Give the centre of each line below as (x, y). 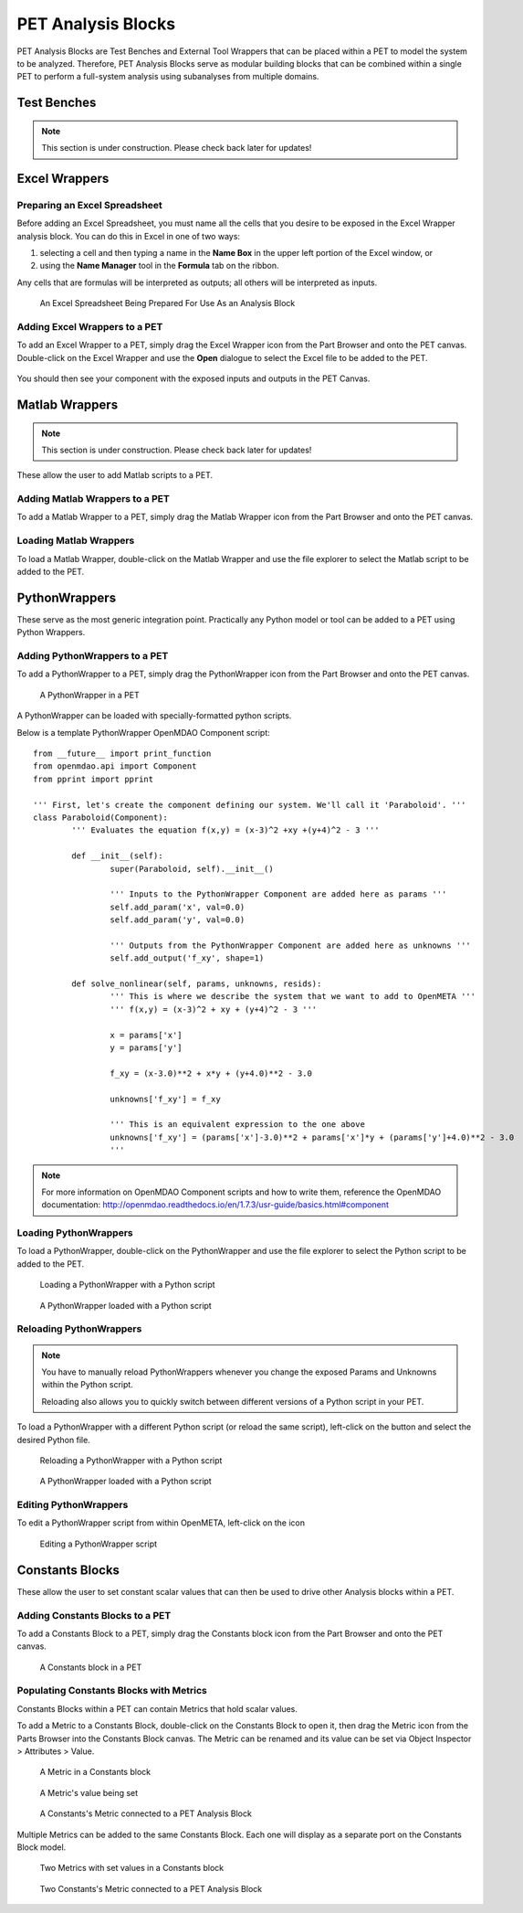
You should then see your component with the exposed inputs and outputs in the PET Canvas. (194, 378)
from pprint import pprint (94, 779)
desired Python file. (53, 1440)
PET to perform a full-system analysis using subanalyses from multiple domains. (168, 77)
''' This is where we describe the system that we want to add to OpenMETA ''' (293, 997)
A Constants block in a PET (91, 1667)
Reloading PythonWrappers (79, 1329)
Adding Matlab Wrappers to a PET (94, 499)
